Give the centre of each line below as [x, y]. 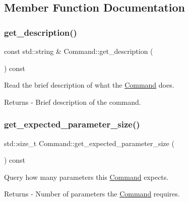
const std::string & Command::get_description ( [79, 51]
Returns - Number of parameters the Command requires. [92, 194]
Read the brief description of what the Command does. [89, 85]
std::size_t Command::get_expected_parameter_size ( [89, 143]
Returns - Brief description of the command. [73, 102]
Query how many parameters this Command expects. [86, 177]
